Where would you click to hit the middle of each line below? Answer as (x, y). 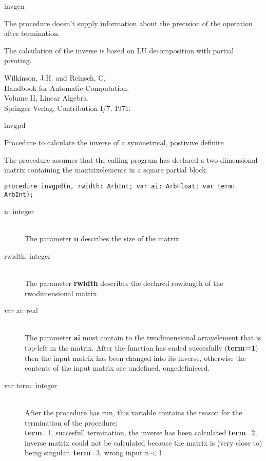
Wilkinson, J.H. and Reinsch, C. (55, 77)
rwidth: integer (27, 255)
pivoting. (18, 60)
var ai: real (21, 310)
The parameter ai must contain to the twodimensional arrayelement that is (143, 338)
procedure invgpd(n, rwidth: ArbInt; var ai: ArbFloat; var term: (120, 186)
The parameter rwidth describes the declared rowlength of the (124, 283)
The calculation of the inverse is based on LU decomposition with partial (119, 50)
